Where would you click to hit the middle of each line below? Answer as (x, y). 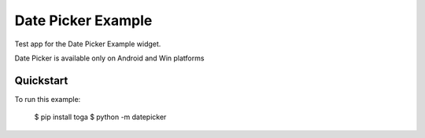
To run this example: (48, 99)
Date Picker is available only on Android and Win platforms (109, 58)
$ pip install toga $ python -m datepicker (100, 117)
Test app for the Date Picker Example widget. (88, 44)
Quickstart (41, 80)
